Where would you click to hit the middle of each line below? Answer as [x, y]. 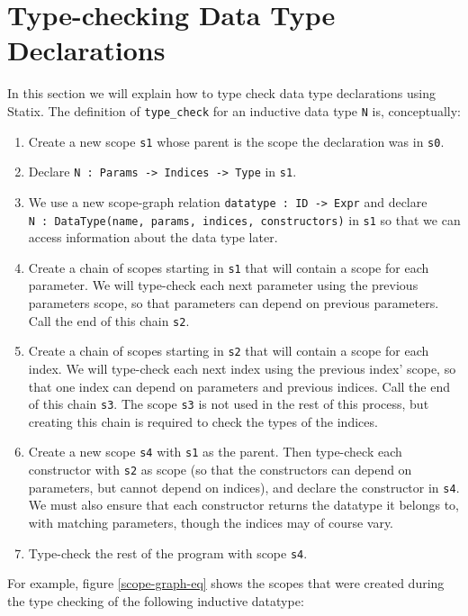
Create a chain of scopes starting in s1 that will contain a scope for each [229, 267]
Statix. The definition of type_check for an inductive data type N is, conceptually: [234, 110]
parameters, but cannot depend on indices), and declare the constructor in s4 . [244, 487]
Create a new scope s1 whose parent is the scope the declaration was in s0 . [236, 141]
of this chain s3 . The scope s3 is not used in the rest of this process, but [229, 404]
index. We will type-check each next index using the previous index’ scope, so [242, 368]
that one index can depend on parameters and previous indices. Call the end [239, 386]
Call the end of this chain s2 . [109, 320]
